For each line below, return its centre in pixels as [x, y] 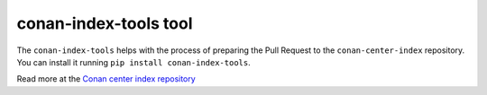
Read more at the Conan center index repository [106, 79]
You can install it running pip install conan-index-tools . [134, 62]
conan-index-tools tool [105, 23]
